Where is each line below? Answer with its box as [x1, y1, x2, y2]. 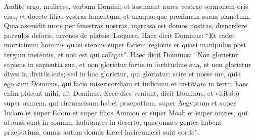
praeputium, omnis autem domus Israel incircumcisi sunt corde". [4, 126, 199, 137]
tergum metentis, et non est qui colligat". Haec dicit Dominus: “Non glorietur [4, 49, 238, 59]
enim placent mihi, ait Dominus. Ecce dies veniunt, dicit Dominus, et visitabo [4, 88, 240, 98]
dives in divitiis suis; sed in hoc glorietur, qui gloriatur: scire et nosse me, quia [4, 69, 241, 79]
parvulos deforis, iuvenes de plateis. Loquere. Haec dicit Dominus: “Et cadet [4, 30, 235, 40]
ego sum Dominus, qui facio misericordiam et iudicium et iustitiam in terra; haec [4, 78, 249, 88]
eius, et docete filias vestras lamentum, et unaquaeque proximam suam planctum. [4, 10, 251, 21]
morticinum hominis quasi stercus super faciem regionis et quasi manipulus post [4, 39, 247, 50]
